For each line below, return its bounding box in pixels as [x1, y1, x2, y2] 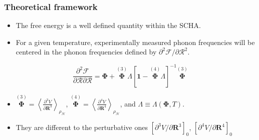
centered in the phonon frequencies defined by [16, 46, 157, 57]
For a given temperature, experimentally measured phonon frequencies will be [16, 36, 255, 47]
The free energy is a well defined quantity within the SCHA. [16, 20, 201, 30]
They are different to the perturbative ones [16, 122, 148, 132]
